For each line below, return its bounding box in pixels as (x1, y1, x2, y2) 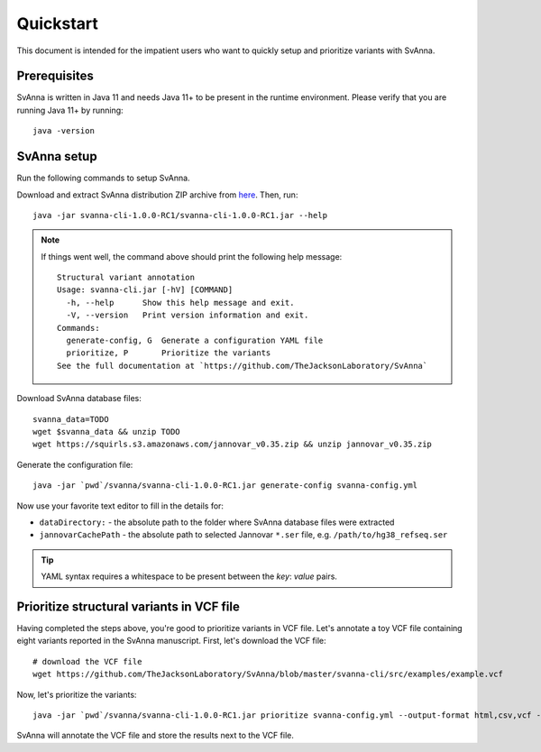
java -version (32, 126, 95, 136)
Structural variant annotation (57, 272, 196, 283)
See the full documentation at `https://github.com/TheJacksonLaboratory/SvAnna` (57, 361, 428, 371)
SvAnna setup (16, 149, 98, 164)
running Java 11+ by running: (16, 105, 124, 115)
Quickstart (16, 14, 99, 33)
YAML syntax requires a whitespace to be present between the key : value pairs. (41, 571, 338, 582)
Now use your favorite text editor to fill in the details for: (16, 500, 225, 511)
